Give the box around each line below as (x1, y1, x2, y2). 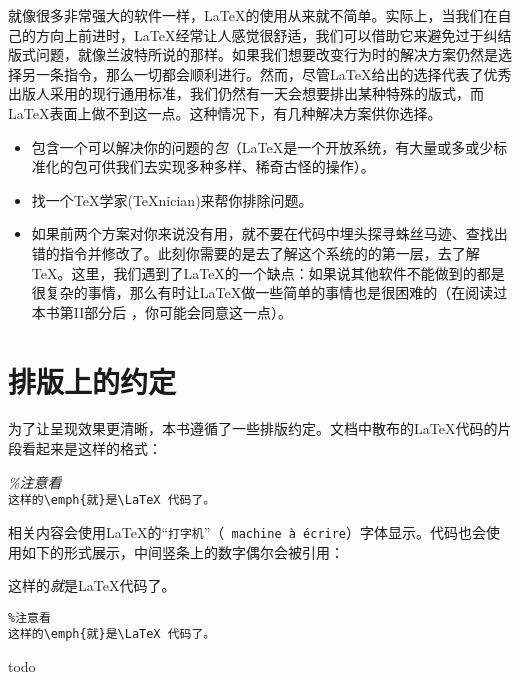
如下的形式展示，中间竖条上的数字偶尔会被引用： (21, 541, 344, 562)
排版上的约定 (8, 360, 177, 401)
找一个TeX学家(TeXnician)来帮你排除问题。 (31, 189, 313, 210)
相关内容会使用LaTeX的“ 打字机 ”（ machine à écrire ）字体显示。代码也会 (8, 521, 487, 542)
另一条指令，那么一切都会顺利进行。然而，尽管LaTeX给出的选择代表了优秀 (21, 63, 512, 84)
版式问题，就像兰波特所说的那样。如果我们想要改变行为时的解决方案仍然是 (8, 44, 498, 65)
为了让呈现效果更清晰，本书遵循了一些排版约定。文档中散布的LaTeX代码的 (8, 418, 498, 439)
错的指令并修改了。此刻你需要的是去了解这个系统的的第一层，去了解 (31, 242, 480, 263)
